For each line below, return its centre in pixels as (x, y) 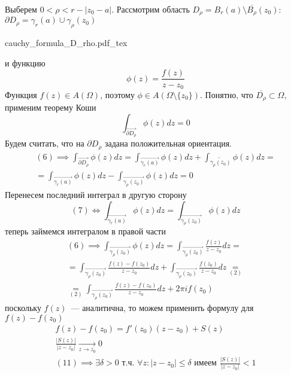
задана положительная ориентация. (168, 143)
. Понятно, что (227, 94)
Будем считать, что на (45, 143)
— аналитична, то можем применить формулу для (162, 307)
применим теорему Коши (51, 107)
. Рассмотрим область (151, 9)
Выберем (21, 9)
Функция (21, 94)
